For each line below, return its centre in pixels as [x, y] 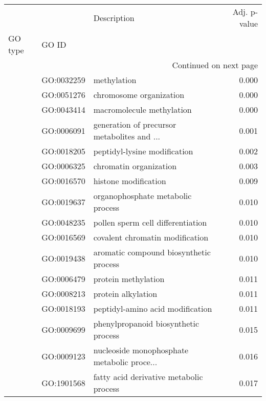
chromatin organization [135, 166]
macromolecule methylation [142, 109]
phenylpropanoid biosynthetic [146, 323]
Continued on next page [215, 65]
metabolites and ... [127, 136]
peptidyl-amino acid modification [153, 308]
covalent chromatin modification [151, 237]
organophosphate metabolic [142, 196]
